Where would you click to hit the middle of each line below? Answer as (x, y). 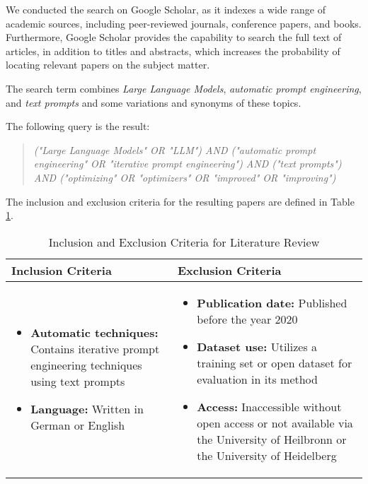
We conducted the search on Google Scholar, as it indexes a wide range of (166, 9)
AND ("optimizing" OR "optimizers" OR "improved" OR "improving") (185, 177)
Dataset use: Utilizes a (257, 346)
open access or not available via (275, 423)
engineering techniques (86, 365)
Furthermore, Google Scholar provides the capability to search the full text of (174, 37)
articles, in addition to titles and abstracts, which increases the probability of (173, 51)
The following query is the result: (78, 126)
